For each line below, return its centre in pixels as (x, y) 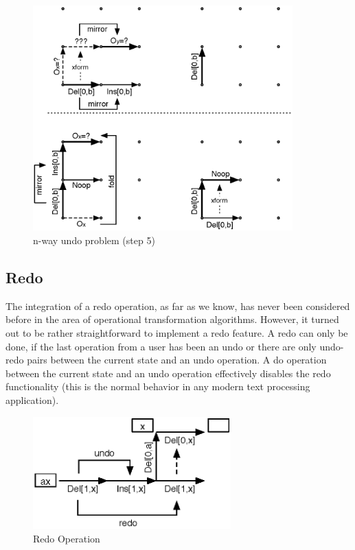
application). (32, 399)
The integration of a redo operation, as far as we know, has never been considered (178, 306)
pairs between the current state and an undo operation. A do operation (177, 360)
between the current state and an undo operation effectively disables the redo (168, 373)
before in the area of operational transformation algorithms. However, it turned (172, 319)
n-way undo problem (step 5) (94, 240)
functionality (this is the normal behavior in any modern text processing (158, 386)
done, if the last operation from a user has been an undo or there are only (161, 346)
